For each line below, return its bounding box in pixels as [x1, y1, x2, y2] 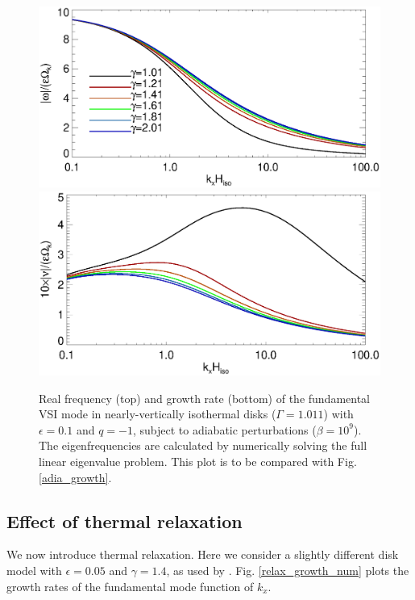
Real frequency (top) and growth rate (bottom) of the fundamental [39, 389, 371, 406]
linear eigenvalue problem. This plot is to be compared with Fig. [39, 452, 357, 469]
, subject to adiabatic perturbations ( [132, 421, 317, 438]
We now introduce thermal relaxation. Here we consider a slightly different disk [6, 546, 399, 563]
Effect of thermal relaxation [6, 508, 243, 533]
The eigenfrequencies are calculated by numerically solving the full [39, 437, 367, 454]
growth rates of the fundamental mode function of [6, 577, 254, 594]
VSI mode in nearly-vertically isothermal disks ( [39, 405, 276, 422]
